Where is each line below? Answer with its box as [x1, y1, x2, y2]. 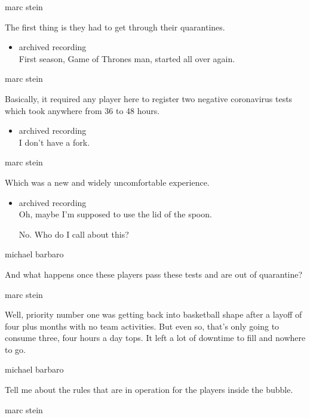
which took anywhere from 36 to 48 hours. [5, 104, 160, 116]
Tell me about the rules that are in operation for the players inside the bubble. [5, 383, 293, 396]
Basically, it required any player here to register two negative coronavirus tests [5, 92, 293, 105]
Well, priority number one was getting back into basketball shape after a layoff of [5, 308, 302, 321]
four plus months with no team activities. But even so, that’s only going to [5, 319, 280, 332]
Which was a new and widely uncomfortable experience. [5, 176, 210, 188]
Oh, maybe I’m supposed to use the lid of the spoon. [19, 208, 212, 220]
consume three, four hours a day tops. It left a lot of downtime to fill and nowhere [5, 331, 306, 344]
